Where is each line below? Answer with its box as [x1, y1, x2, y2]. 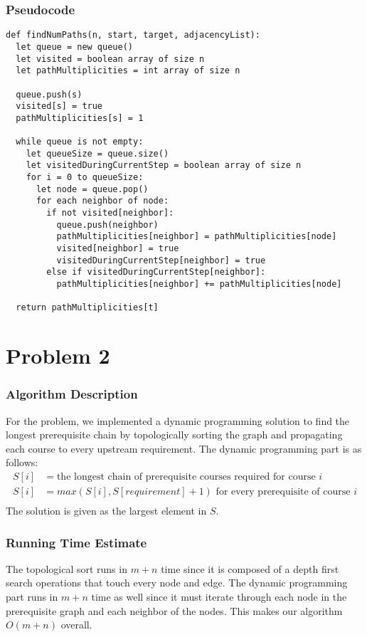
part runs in [6, 589, 58, 604]
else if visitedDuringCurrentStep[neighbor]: [46, 267, 266, 278]
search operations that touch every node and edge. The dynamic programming [6, 575, 348, 590]
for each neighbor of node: [36, 196, 169, 206]
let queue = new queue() [16, 41, 133, 52]
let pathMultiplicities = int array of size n [16, 65, 240, 76]
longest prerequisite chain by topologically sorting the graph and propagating [6, 427, 343, 442]
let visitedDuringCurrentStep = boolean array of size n [26, 160, 302, 171]
